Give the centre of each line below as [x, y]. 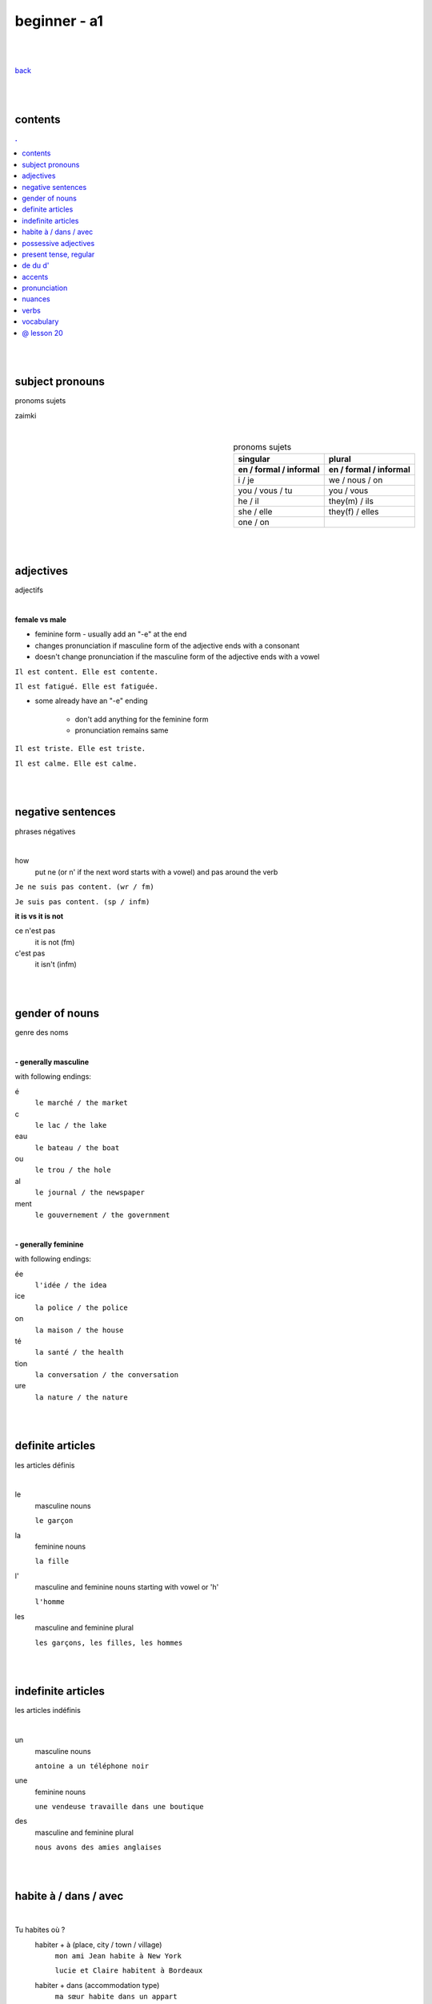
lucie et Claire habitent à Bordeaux [129, 1971]
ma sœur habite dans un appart [116, 1997]
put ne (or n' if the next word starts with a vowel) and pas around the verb [156, 872]
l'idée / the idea [71, 1285]
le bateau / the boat [77, 1147]
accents [35, 277]
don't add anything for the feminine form [142, 719]
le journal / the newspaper [90, 1193]
